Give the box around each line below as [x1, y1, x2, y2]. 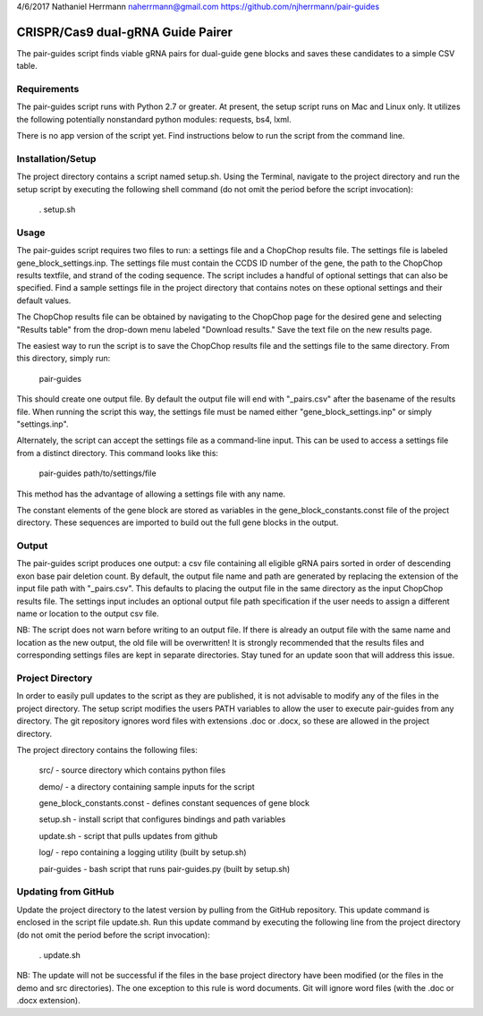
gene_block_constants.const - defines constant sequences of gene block [38, 798, 310, 809]
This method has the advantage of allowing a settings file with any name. [16, 488, 286, 499]
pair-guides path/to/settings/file [38, 468, 157, 478]
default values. [16, 295, 72, 306]
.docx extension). [16, 995, 80, 1006]
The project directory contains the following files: [16, 744, 199, 755]
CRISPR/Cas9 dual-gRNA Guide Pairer [16, 24, 233, 39]
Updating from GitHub [16, 885, 114, 898]
